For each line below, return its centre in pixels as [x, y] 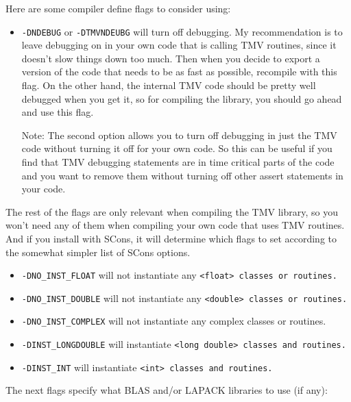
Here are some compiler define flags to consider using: [118, 8]
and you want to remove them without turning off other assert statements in [182, 175]
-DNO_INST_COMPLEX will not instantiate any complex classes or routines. [174, 321]
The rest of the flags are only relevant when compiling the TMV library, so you [172, 211]
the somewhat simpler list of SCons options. [98, 252]
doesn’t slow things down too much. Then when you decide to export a [171, 58]
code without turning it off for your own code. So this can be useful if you [177, 148]
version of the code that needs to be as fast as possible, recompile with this [179, 72]
